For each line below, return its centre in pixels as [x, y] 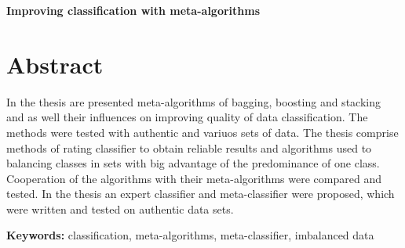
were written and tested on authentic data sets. [120, 208]
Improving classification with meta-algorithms [133, 10]
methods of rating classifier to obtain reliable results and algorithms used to [189, 147]
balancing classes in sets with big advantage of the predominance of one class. [193, 163]
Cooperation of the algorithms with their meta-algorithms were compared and [194, 178]
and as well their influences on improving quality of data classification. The [187, 117]
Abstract [55, 64]
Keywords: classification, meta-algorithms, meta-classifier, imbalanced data [190, 235]
